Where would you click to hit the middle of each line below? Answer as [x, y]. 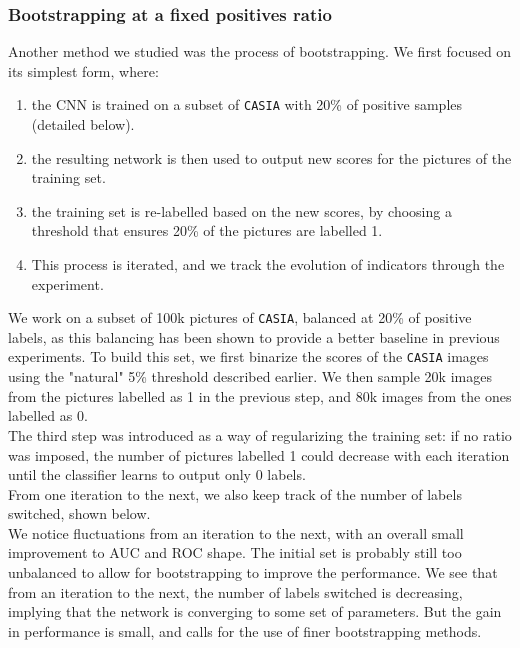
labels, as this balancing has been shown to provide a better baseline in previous [254, 336]
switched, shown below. [79, 513]
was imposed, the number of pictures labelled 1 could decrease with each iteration [259, 454]
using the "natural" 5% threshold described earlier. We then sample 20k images [250, 376]
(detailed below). [83, 124]
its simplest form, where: [83, 70]
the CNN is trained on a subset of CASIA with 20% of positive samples [247, 104]
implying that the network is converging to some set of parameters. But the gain [255, 611]
